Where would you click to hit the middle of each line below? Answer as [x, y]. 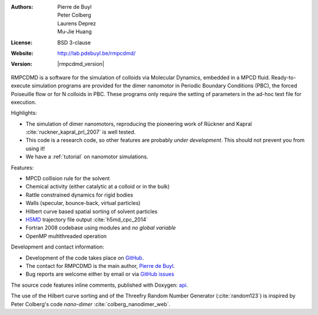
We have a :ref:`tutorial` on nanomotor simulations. [87, 157]
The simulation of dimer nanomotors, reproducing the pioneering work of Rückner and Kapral [139, 124]
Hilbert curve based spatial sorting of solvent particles [92, 211]
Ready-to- [284, 77]
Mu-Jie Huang [75, 32]
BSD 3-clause [74, 42]
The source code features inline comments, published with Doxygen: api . [100, 285]
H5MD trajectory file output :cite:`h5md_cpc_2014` [87, 219]
